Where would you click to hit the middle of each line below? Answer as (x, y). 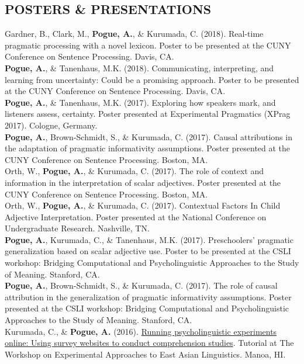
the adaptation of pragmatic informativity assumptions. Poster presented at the (148, 148)
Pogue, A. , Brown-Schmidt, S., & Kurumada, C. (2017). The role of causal (141, 285)
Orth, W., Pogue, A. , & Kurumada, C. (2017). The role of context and (134, 171)
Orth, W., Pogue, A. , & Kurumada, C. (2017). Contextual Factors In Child (143, 205)
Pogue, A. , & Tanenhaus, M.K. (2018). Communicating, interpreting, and (139, 67)
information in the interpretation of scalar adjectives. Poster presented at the (143, 182)
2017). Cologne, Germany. (51, 125)
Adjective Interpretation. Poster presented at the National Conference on (136, 216)
